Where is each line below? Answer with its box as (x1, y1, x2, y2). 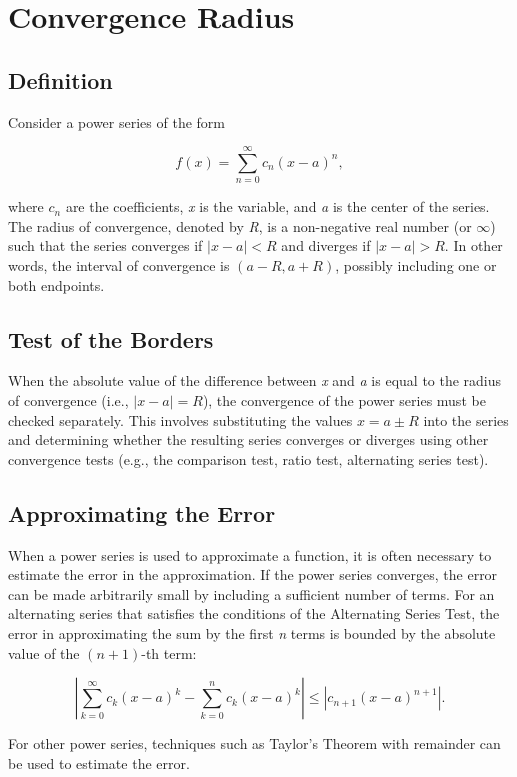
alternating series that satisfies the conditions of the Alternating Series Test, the (8, 603, 500, 624)
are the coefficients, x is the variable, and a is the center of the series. (65, 196, 490, 217)
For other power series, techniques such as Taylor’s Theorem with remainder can (8, 733, 501, 754)
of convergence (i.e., (8, 390, 129, 411)
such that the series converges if (8, 235, 203, 256)
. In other (444, 235, 503, 256)
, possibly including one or (335, 255, 497, 276)
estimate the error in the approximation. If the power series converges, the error (8, 564, 498, 585)
